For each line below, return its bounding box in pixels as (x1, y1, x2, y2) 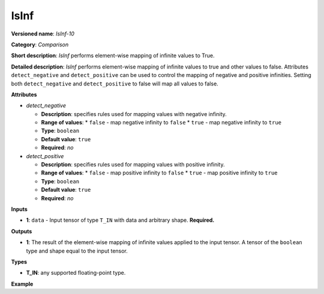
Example (11, 280, 34, 287)
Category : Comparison (11, 41, 69, 48)
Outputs (11, 227, 32, 234)
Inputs (11, 205, 28, 213)
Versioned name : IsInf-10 (11, 30, 74, 37)
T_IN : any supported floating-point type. (26, 269, 126, 277)
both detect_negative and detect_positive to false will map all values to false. (11, 80, 218, 87)
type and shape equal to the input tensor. (26, 247, 128, 254)
